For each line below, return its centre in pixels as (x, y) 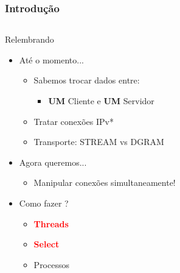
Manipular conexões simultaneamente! (105, 183)
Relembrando (29, 39)
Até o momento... (51, 59)
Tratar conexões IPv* (74, 121)
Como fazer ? (44, 203)
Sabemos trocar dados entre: (87, 80)
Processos (51, 264)
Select (47, 244)
